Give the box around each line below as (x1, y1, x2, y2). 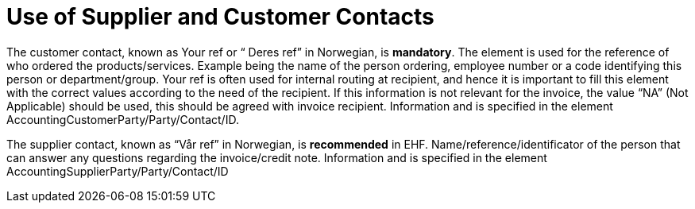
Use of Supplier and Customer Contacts (6, 3, 434, 30)
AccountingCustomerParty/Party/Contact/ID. (6, 112, 239, 126)
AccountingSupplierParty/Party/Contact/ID (6, 164, 229, 178)
